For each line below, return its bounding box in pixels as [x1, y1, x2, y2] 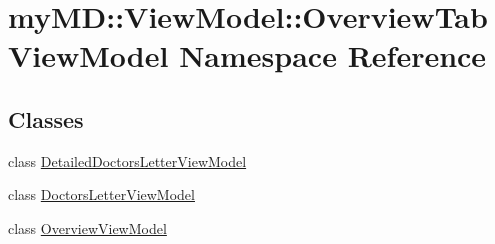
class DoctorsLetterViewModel [8, 184, 195, 205]
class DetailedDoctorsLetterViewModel [8, 150, 247, 171]
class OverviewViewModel [8, 217, 167, 238]
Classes [8, 103, 84, 134]
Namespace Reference [179, 35, 487, 76]
